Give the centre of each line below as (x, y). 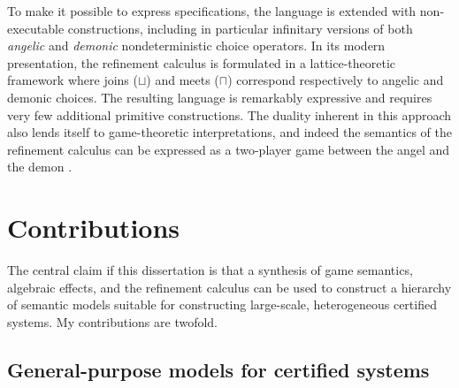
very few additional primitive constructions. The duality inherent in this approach (229, 114)
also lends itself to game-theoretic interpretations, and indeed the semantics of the (229, 132)
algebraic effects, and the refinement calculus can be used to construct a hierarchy (229, 287)
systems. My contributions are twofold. (112, 321)
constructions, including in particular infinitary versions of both (240, 28)
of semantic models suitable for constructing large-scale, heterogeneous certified (222, 304)
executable (36, 28)
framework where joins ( (73, 80)
